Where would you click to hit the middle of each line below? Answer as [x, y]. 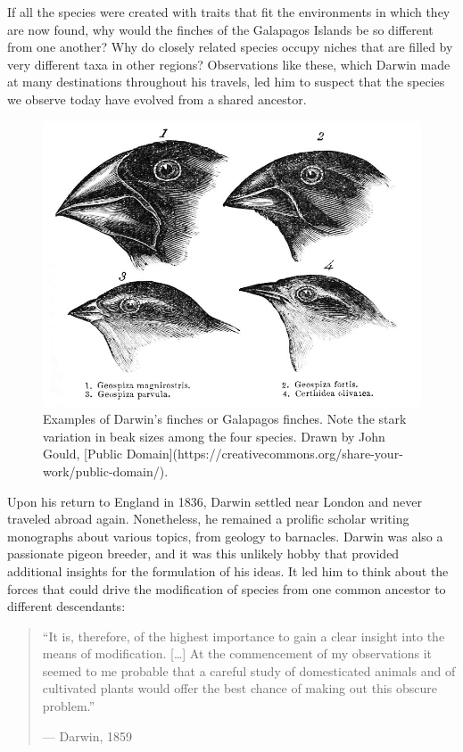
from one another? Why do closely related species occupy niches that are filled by [230, 47]
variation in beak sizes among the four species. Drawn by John [214, 436]
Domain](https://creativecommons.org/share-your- [265, 454]
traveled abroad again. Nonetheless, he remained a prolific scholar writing [208, 519]
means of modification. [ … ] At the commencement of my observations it [237, 653]
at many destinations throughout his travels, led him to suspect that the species [226, 82]
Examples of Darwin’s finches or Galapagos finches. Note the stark [225, 419]
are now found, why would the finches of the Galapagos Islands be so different [220, 29]
